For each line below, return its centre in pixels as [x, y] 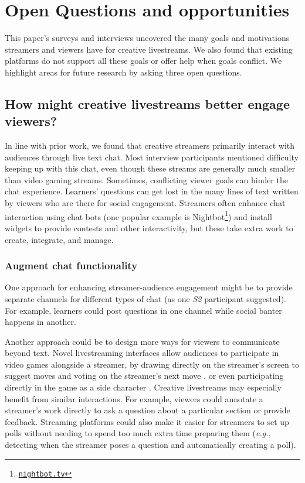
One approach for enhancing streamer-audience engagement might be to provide [149, 287]
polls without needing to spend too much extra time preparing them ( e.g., [138, 433]
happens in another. [40, 322]
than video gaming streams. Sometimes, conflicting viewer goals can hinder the [147, 179]
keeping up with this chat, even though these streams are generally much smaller [150, 168]
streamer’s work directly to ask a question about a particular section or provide [148, 410]
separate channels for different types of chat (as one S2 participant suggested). [145, 298]
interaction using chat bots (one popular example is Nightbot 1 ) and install [138, 215]
